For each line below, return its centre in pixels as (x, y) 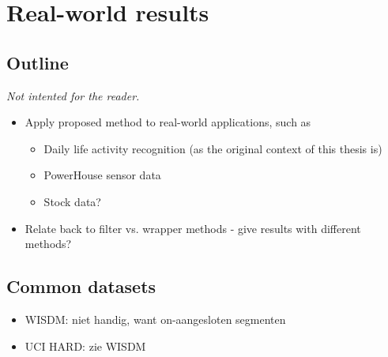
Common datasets (81, 286)
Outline (38, 62)
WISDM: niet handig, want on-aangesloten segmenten (155, 319)
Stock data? (72, 201)
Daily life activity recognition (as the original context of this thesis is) (213, 148)
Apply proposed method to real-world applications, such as (168, 122)
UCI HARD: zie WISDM (85, 346)
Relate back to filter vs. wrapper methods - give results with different (193, 228)
